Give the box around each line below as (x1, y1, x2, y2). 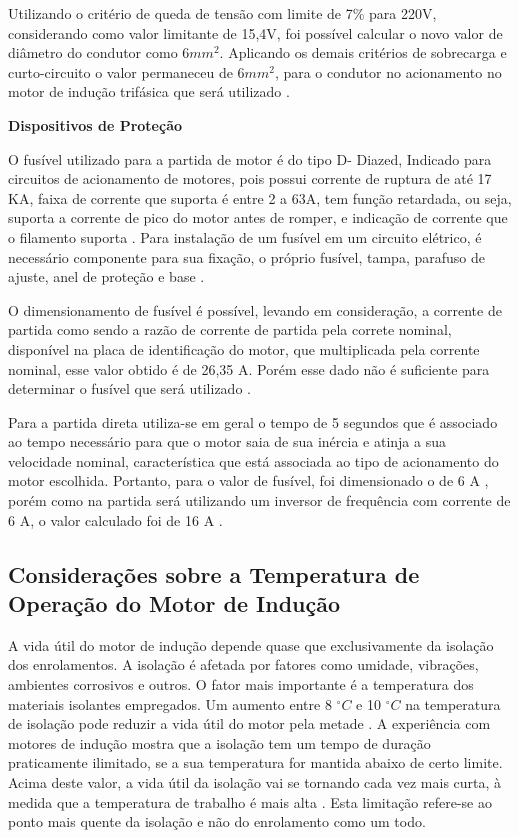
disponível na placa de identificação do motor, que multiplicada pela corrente (8, 338, 480, 359)
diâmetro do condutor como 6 (8, 42, 190, 63)
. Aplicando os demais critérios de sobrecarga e (219, 42, 507, 63)
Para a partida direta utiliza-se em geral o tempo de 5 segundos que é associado (8, 411, 498, 432)
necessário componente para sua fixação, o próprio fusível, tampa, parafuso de (8, 246, 485, 267)
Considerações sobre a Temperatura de (8, 558, 420, 589)
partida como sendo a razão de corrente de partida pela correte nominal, (8, 319, 452, 340)
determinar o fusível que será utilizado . (8, 378, 251, 399)
